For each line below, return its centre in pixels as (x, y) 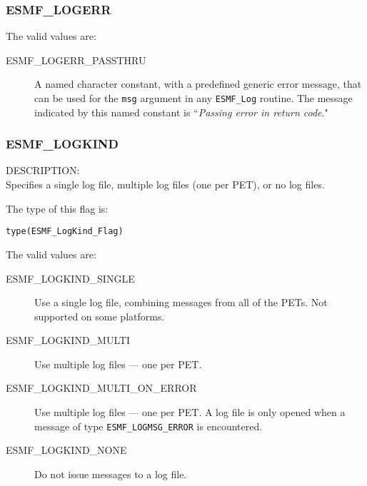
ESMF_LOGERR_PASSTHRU (76, 60)
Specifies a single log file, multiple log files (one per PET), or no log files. (165, 184)
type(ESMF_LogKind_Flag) (65, 232)
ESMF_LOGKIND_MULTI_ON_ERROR (101, 388)
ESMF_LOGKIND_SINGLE (70, 278)
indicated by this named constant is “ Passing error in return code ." (181, 112)
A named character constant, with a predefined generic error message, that (198, 84)
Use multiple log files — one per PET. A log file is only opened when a (190, 412)
